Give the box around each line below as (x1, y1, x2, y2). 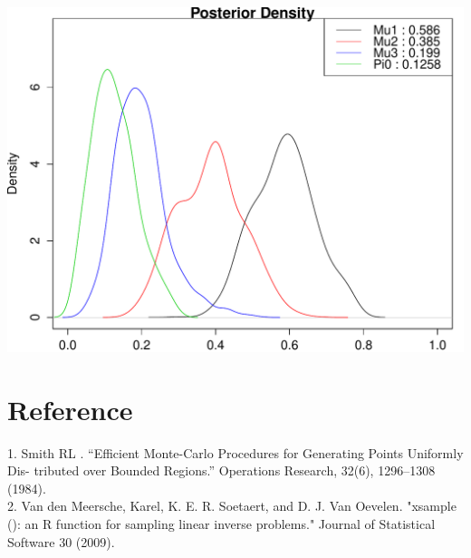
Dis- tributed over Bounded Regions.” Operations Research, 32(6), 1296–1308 (7, 461, 436, 480)
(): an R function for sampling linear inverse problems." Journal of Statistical (7, 514, 436, 534)
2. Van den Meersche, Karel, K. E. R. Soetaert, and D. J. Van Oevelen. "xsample (7, 496, 457, 515)
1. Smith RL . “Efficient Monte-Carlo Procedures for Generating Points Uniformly (7, 443, 464, 462)
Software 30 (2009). (7, 532, 115, 551)
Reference (7, 390, 133, 427)
